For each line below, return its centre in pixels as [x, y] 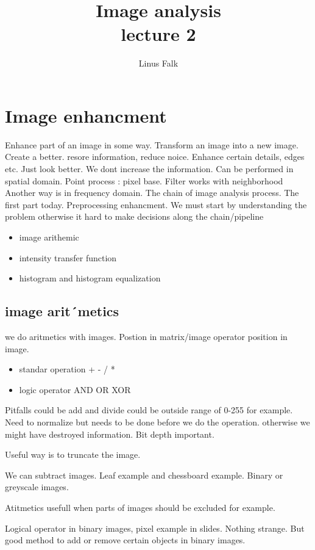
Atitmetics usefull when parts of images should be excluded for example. [140, 507]
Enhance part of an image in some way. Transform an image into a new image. [152, 144]
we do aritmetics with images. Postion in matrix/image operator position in [146, 336]
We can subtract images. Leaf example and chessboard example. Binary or [144, 475]
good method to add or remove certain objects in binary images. [125, 540]
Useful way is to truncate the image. [73, 454]
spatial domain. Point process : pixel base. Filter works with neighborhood [144, 180]
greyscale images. [37, 487]
